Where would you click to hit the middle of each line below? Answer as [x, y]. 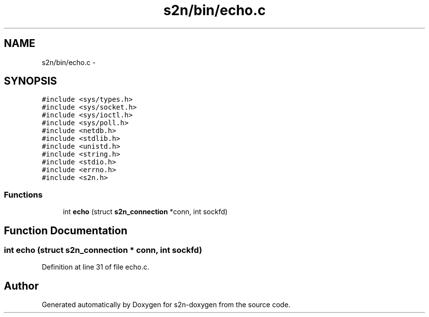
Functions [23, 194]
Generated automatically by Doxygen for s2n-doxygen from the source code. [166, 305]
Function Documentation [66, 230]
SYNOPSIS [31, 81]
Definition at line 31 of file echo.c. [95, 267]
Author [21, 286]
